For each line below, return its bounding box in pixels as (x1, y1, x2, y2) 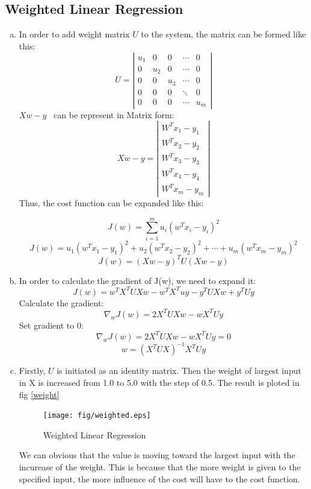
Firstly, (19, 364, 46, 377)
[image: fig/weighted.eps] (43, 411, 151, 420)
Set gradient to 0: (19, 318, 84, 331)
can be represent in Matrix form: (54, 108, 174, 121)
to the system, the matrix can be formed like (141, 28, 306, 40)
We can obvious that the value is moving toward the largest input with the (19, 449, 295, 461)
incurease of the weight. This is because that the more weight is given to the (19, 461, 301, 473)
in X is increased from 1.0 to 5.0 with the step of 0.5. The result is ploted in (19, 376, 300, 389)
